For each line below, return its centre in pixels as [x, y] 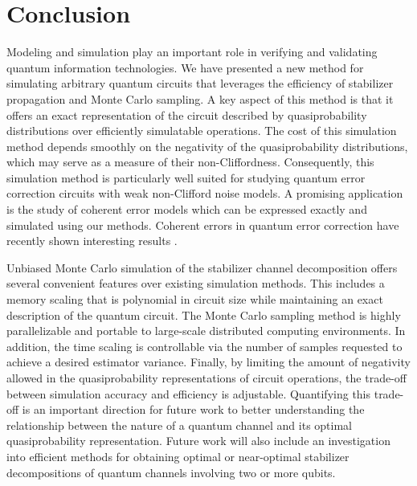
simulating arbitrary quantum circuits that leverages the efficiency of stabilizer [200, 83]
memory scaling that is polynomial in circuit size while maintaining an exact [195, 299]
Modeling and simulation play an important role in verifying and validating [192, 52]
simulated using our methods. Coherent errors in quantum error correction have [203, 225]
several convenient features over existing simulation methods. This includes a [196, 283]
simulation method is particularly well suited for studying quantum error [186, 177]
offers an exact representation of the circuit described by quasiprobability [187, 114]
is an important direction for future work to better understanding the [193, 409]
